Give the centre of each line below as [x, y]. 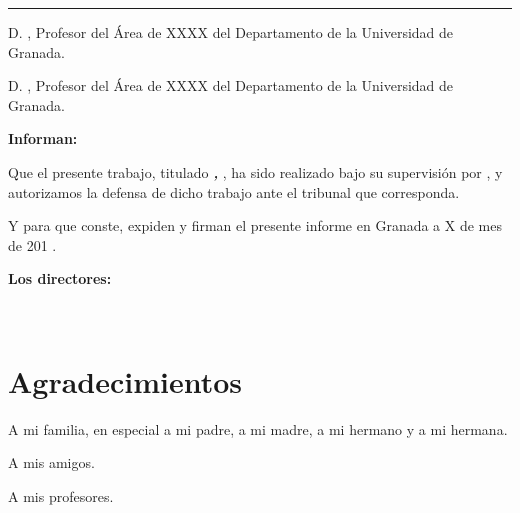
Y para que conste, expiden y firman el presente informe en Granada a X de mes [255, 225]
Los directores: [60, 278]
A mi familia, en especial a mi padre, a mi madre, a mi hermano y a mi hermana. [258, 428]
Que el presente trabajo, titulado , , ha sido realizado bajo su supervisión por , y [255, 171]
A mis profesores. [61, 495]
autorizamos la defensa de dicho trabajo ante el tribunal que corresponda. [234, 191]
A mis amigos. [51, 462]
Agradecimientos [125, 380]
